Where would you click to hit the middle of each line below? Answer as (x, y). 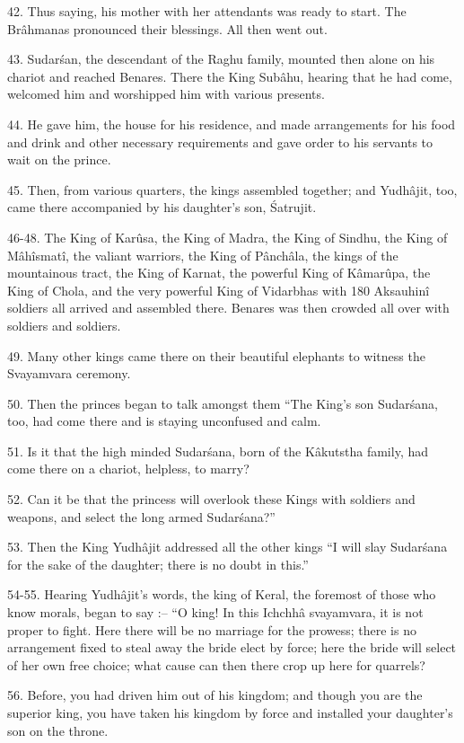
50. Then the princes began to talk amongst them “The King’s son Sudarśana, (223, 403)
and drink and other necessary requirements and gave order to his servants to (220, 142)
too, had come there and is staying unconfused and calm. (164, 421)
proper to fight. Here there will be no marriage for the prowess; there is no (212, 629)
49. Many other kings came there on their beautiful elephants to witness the (216, 355)
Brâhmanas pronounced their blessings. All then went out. (167, 28)
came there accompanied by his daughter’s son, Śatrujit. (162, 207)
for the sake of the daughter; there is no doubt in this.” (158, 564)
